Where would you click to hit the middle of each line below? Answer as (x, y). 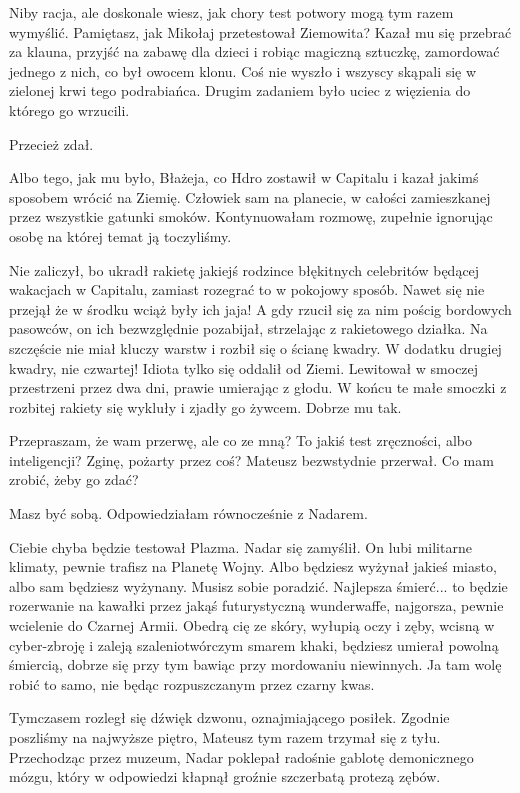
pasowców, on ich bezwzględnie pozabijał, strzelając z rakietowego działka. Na (248, 328)
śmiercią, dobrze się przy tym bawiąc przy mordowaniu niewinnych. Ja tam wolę (255, 664)
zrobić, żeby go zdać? (74, 479)
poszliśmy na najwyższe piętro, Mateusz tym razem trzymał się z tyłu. (225, 737)
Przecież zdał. (51, 143)
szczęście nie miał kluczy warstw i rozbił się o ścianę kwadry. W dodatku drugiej (255, 347)
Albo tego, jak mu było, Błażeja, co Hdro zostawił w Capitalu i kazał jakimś (244, 177)
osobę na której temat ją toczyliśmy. (120, 235)
